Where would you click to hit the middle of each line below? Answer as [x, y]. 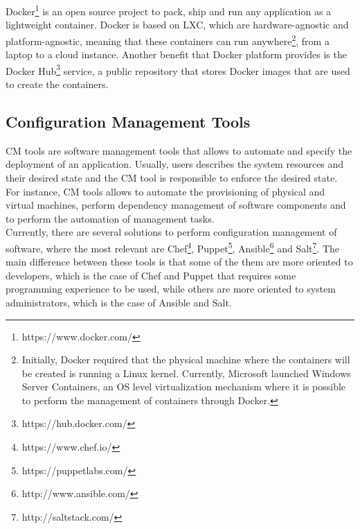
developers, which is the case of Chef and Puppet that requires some [151, 275]
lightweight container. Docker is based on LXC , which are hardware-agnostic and [177, 25]
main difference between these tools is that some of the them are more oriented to [179, 262]
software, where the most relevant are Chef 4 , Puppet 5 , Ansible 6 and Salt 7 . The [173, 247]
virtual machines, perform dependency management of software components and [176, 205]
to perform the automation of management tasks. [110, 218]
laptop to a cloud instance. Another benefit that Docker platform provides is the [176, 54]
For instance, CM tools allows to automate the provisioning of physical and [165, 191]
